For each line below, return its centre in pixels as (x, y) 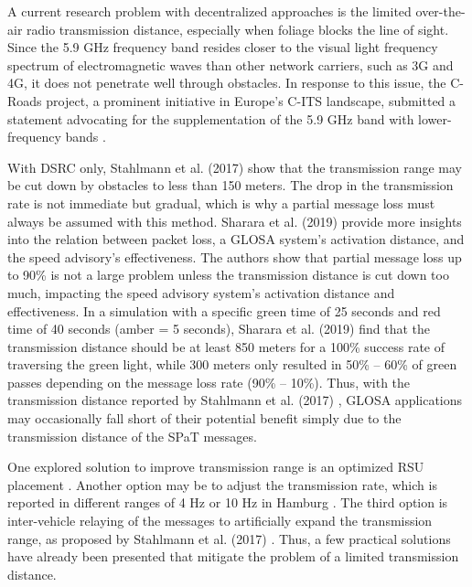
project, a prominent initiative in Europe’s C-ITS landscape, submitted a (251, 100)
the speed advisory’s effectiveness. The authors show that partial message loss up (235, 256)
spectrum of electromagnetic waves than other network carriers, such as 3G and (231, 64)
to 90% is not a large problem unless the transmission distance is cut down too (228, 275)
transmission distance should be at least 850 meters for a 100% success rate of (226, 346)
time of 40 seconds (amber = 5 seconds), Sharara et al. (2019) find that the (219, 329)
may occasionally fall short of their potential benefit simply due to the (204, 418)
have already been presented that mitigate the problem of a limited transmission (233, 556)
